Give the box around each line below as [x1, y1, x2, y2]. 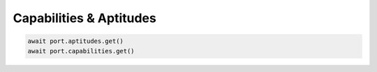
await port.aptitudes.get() [27, 37, 124, 45]
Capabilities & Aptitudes [13, 10, 156, 26]
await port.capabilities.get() [27, 47, 135, 55]
